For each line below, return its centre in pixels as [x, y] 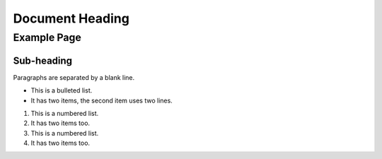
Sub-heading [43, 60]
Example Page [47, 37]
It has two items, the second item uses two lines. [102, 100]
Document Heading [71, 18]
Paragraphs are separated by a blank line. [74, 77]
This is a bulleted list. [62, 90]
